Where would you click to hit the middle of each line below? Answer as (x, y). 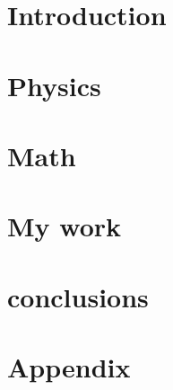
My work (65, 226)
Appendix (69, 367)
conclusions (78, 296)
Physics (54, 85)
